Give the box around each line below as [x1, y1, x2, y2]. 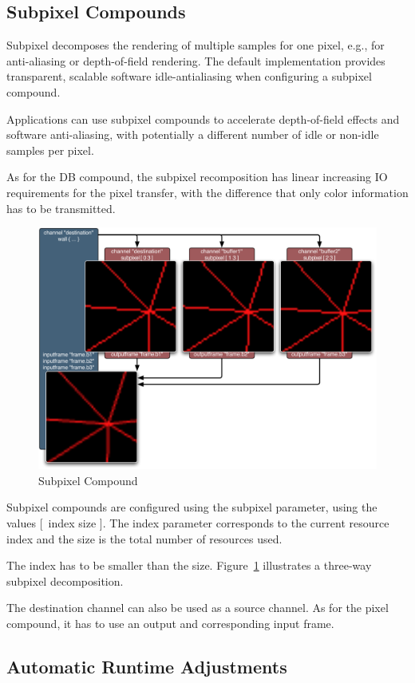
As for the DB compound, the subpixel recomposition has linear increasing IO [6, 168, 388, 185]
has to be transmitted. [6, 199, 116, 216]
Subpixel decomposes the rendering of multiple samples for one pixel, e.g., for [6, 37, 385, 53]
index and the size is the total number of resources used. [6, 530, 283, 547]
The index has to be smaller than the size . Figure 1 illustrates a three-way [6, 557, 372, 574]
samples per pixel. [6, 141, 94, 158]
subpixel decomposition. [6, 572, 124, 589]
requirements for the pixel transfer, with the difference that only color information [6, 184, 409, 200]
